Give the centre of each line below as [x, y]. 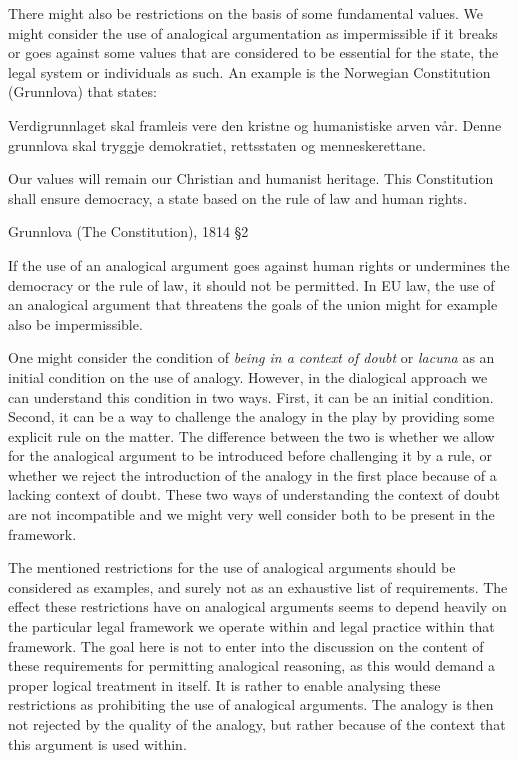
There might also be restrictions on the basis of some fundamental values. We [246, 13]
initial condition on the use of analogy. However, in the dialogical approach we [248, 376]
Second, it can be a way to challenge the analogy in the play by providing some [251, 416]
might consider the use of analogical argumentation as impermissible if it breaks [253, 32]
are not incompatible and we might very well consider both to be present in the [251, 514]
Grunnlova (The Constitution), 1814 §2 [128, 231]
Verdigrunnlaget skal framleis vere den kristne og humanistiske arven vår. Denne [255, 124]
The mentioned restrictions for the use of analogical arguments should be [232, 567]
